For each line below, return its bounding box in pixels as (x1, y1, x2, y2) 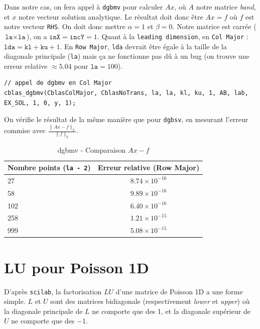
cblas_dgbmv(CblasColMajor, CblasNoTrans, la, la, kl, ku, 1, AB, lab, (4, 89, 248, 97)
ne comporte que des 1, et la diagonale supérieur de (92, 305, 250, 316)
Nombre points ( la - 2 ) (8, 162, 91, 173)
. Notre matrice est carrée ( (172, 21, 256, 32)
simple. (4, 296, 26, 306)
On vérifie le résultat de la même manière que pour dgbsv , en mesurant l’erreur (4, 114, 248, 125)
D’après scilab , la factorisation (4, 286, 102, 296)
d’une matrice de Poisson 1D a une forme (115, 286, 243, 296)
